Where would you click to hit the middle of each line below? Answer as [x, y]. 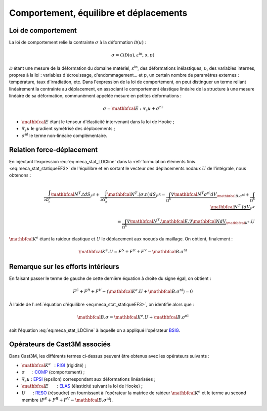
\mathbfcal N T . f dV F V [233, 207]
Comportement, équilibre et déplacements [98, 13]
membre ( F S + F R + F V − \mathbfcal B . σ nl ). [67, 399]
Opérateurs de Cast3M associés [60, 344]
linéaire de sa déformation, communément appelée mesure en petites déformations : [95, 96]
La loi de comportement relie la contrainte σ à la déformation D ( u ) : [78, 43]
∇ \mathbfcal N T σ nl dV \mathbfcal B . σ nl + [210, 195]
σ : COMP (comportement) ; [53, 372]
